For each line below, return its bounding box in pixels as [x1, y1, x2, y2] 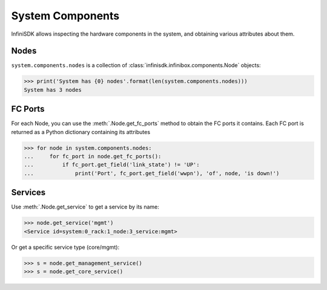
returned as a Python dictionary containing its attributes [11, 128, 151, 135]
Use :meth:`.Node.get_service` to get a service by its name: [11, 203, 160, 211]
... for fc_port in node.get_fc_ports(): [24, 153, 162, 160]
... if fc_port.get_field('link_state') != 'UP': [24, 161, 200, 169]
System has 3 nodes [24, 86, 82, 93]
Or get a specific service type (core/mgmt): [11, 243, 120, 251]
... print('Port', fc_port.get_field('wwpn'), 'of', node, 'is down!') [24, 170, 280, 176]
